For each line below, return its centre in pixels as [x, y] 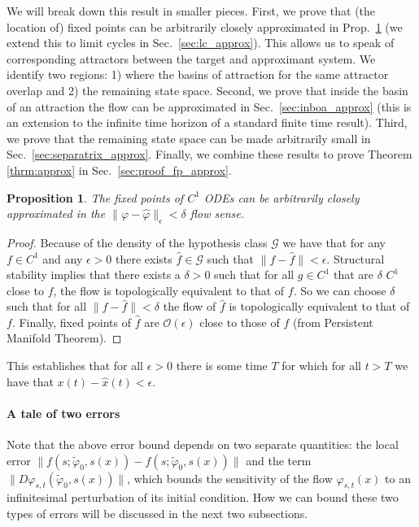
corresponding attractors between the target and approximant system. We [191, 58]
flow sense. [217, 213]
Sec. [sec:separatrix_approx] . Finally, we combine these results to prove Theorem [209, 154]
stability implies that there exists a [94, 274]
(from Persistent [333, 322]
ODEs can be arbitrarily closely [282, 197]
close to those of [240, 322]
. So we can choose [340, 290]
